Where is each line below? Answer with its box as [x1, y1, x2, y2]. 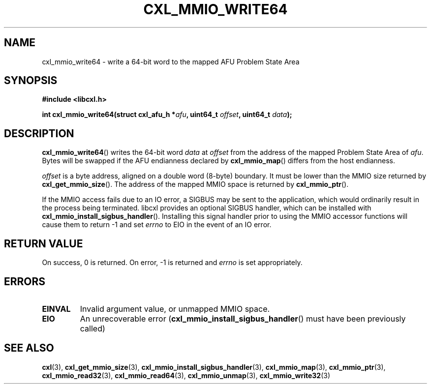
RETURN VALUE [4, 237, 83, 250]
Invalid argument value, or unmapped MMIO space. [80, 303, 270, 314]
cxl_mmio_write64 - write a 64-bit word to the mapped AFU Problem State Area [42, 57, 300, 66]
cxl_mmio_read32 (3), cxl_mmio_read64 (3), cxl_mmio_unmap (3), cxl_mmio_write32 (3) [42, 371, 331, 380]
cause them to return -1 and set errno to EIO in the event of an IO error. [42, 220, 272, 229]
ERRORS [4, 275, 46, 288]
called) [80, 323, 105, 333]
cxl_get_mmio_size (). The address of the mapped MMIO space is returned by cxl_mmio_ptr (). [42, 180, 349, 189]
